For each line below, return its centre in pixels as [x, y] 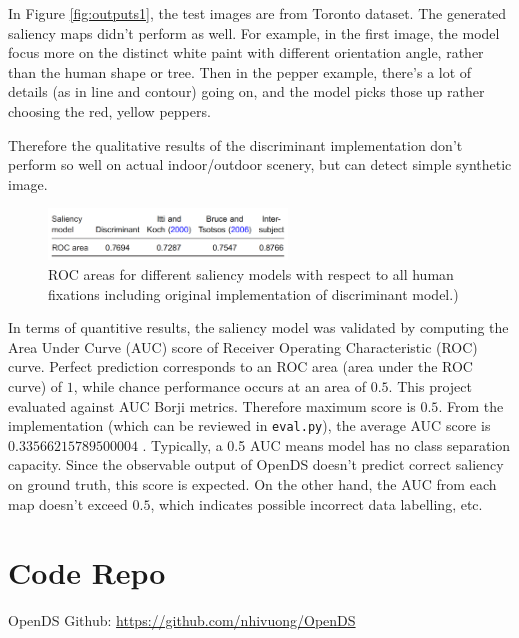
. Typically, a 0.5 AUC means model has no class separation [326, 444]
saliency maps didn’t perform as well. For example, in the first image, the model [254, 32]
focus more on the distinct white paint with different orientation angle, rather [246, 52]
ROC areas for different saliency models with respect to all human [251, 273]
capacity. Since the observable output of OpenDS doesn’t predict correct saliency [256, 464]
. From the [471, 405]
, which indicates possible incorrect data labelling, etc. [316, 503]
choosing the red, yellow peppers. [109, 110]
